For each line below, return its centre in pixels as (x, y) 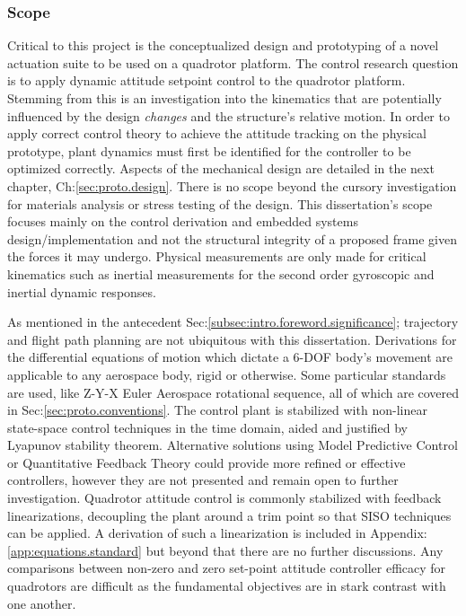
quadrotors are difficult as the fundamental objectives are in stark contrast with (227, 586)
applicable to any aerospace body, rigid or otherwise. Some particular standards (227, 374)
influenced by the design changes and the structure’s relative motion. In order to (229, 115)
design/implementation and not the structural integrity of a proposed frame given (232, 238)
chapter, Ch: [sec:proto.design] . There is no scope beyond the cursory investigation (232, 185)
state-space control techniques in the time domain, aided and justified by (208, 427)
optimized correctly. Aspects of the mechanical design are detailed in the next (221, 168)
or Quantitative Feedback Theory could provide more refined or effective (207, 462)
